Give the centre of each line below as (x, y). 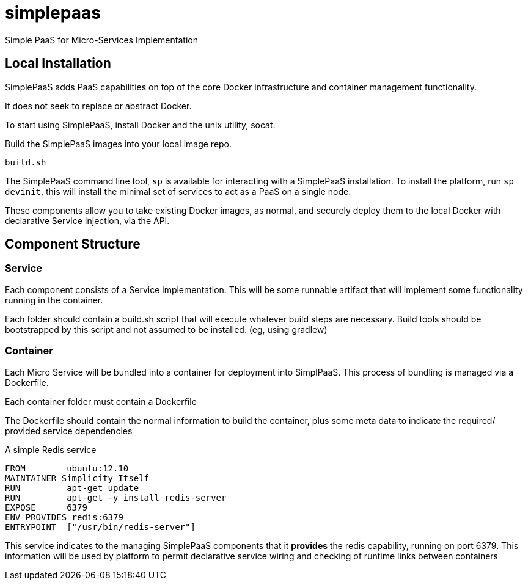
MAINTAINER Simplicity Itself (77, 478)
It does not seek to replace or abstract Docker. (98, 106)
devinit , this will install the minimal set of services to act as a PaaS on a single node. (178, 191)
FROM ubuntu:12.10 (67, 468)
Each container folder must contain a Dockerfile (101, 401)
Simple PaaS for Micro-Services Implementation (101, 40)
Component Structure (73, 244)
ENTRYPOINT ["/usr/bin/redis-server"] (100, 527)
